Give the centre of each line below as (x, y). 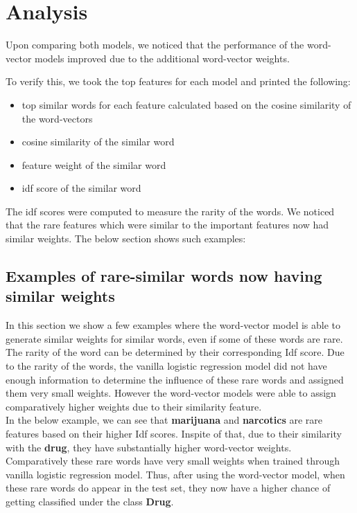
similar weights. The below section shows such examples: (126, 238)
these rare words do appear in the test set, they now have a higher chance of (168, 488)
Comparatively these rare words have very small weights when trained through (173, 461)
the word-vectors (57, 118)
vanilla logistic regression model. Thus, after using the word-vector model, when (175, 474)
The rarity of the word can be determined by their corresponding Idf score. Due (175, 352)
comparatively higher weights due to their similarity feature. (134, 406)
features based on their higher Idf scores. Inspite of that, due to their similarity (174, 433)
